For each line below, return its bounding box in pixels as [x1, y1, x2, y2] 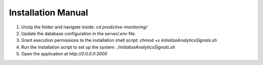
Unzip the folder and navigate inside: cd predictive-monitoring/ [21, 24, 148, 30]
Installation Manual [9, 7, 89, 18]
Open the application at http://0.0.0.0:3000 [21, 51, 107, 57]
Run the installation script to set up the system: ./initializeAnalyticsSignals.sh [21, 44, 175, 50]
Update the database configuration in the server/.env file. [21, 30, 136, 36]
